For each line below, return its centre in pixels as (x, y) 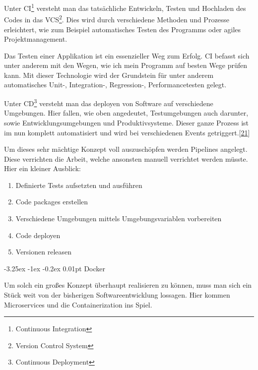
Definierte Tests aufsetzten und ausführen (79, 185)
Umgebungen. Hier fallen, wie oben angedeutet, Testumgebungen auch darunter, (126, 113)
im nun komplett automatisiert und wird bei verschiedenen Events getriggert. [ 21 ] (127, 132)
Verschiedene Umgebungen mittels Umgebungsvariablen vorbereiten (119, 218)
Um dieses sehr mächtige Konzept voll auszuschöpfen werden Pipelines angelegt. (126, 149)
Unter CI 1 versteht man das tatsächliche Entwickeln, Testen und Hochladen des (125, 7)
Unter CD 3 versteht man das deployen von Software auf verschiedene (109, 102)
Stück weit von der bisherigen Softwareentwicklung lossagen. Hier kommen (117, 295)
